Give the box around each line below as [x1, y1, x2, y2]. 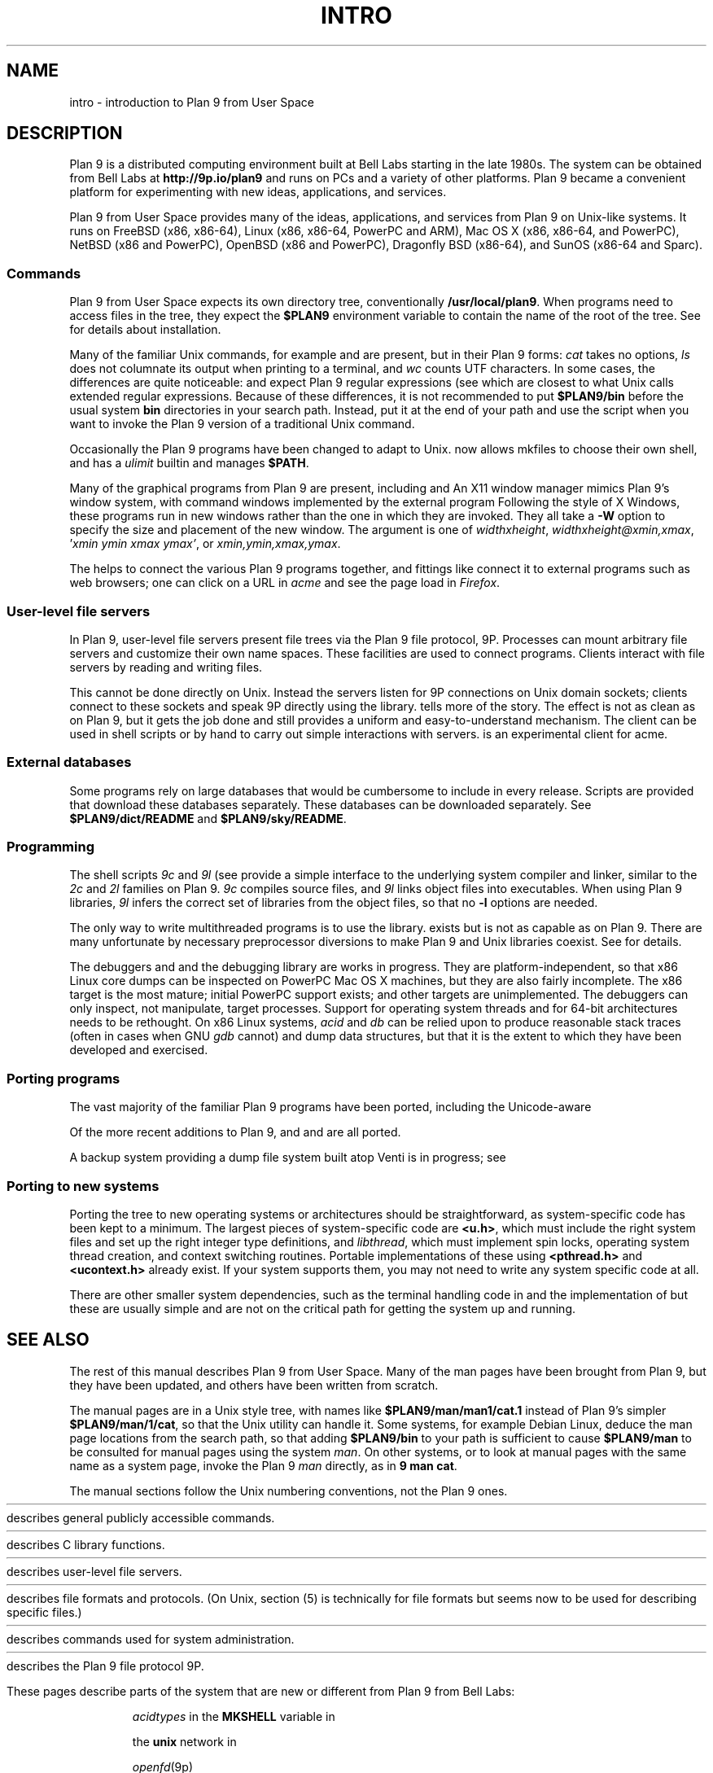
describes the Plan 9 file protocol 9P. [7, 1658, 204, 1673]
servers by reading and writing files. [69, 659, 263, 674]
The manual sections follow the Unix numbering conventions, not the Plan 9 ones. [69, 1483, 508, 1498]
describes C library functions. [7, 1537, 165, 1552]
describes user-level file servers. [7, 1564, 182, 1578]
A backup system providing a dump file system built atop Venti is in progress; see [69, 1150, 506, 1165]
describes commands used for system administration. [7, 1631, 295, 1646]
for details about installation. [69, 322, 221, 337]
